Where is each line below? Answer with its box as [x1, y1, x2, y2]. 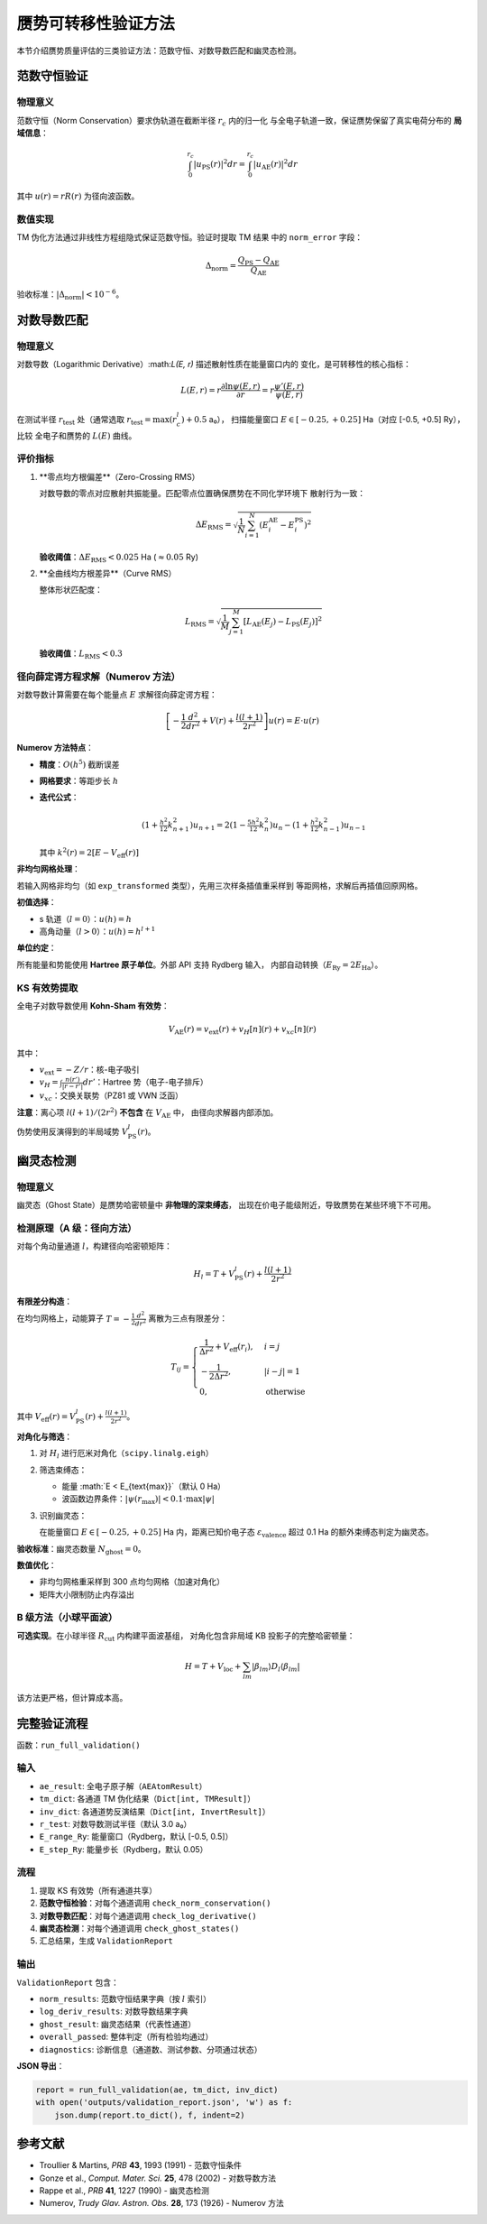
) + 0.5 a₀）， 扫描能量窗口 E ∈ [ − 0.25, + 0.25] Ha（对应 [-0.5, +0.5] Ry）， [180, 413, 465, 424]
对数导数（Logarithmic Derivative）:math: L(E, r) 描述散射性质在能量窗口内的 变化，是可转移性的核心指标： [16, 358, 412, 369]
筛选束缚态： [39, 1464, 87, 1475]
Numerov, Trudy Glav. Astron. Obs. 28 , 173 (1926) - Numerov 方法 [39, 2198, 284, 2209]
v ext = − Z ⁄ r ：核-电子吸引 [39, 1065, 140, 1077]
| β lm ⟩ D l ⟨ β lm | [251, 1661, 301, 1674]
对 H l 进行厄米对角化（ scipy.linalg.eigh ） [39, 1448, 214, 1461]
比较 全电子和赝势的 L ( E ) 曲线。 [16, 429, 137, 441]
